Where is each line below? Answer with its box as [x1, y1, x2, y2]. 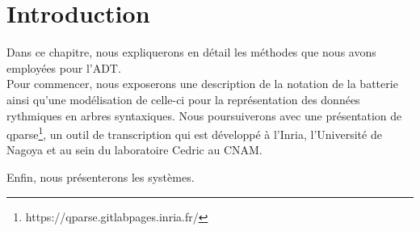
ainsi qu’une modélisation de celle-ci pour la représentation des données [6, 90, 360, 107]
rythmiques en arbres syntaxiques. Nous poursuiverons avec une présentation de [6, 107, 402, 124]
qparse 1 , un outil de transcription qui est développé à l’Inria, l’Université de [6, 124, 382, 142]
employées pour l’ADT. [6, 59, 121, 76]
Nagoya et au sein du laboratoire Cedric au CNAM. [6, 141, 262, 158]
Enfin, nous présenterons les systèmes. [6, 168, 195, 185]
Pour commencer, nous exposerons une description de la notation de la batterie [6, 75, 398, 92]
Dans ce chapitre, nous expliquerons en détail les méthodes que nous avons [6, 44, 376, 61]
